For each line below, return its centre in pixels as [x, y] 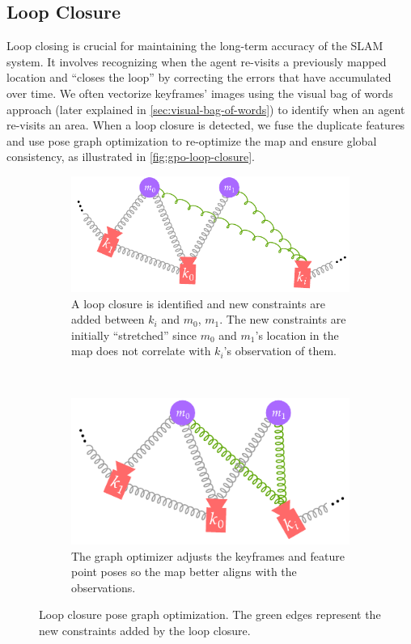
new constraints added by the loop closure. [145, 630]
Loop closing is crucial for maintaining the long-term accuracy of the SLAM [195, 46]
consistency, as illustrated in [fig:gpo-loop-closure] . [131, 157]
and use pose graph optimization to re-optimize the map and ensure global [192, 140]
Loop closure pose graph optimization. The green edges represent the [210, 614]
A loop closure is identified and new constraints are [198, 303]
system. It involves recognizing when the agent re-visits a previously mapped [197, 61]
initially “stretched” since [134, 335]
